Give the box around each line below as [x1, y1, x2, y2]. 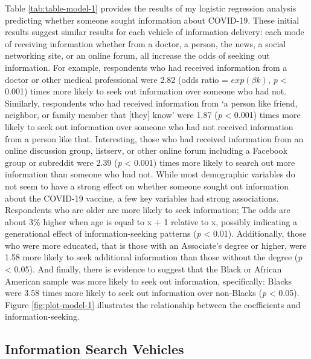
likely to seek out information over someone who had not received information [5, 120, 293, 133]
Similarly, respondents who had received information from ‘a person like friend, [5, 96, 298, 109]
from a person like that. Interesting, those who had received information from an [5, 132, 304, 145]
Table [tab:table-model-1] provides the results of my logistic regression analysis [5, 2, 297, 14]
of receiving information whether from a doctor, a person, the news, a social [5, 37, 286, 50]
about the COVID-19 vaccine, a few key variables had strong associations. [5, 191, 279, 204]
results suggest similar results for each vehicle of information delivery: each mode [5, 25, 304, 38]
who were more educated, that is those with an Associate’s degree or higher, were [5, 239, 307, 251]
